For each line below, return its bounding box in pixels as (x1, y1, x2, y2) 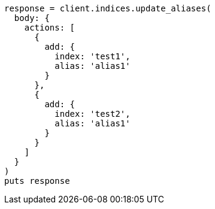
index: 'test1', (54, 52, 131, 61)
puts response (4, 176, 70, 186)
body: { (14, 13, 50, 23)
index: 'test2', (54, 109, 131, 119)
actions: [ (24, 23, 75, 32)
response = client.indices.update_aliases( (4, 4, 211, 13)
